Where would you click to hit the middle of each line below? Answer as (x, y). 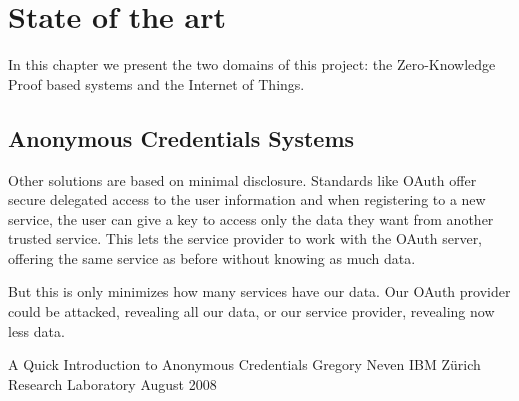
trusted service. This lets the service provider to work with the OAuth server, (245, 238)
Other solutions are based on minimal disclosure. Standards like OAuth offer (242, 179)
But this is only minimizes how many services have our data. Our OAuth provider (259, 291)
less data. (36, 330)
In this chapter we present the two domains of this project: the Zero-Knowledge (252, 64)
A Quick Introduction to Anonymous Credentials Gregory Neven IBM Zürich (244, 364)
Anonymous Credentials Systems (181, 137)
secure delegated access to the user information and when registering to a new (247, 199)
